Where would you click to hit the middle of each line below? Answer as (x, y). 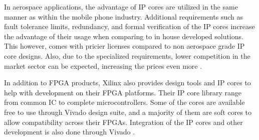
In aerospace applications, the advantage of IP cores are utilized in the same (121, 7)
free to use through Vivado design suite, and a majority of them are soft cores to (128, 112)
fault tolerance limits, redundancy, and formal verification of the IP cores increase (129, 26)
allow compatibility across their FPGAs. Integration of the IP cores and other (123, 122)
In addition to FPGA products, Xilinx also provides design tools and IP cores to (127, 83)
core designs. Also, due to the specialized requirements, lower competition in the (127, 55)
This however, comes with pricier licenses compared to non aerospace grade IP (124, 46)
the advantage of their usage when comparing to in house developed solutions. (124, 36)
